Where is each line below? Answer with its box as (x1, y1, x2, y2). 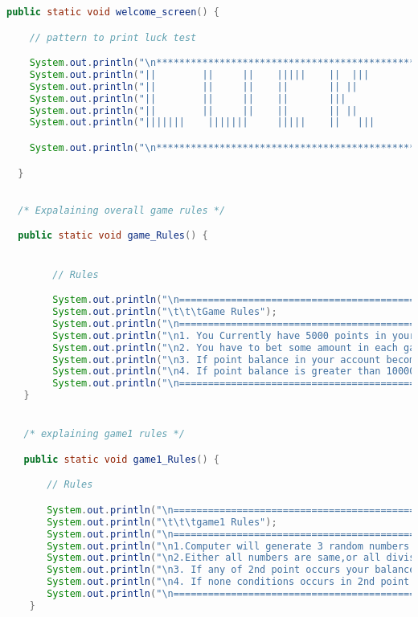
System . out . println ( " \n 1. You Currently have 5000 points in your (52, 329, 416, 341)
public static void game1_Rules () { (23, 453, 219, 465)
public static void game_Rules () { (18, 230, 208, 242)
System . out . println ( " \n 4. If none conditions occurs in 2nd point (47, 576, 410, 588)
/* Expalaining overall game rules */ (18, 204, 226, 216)
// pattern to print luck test (29, 31, 197, 43)
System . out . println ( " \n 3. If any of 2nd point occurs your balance (47, 564, 416, 576)
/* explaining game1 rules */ (23, 428, 185, 440)
